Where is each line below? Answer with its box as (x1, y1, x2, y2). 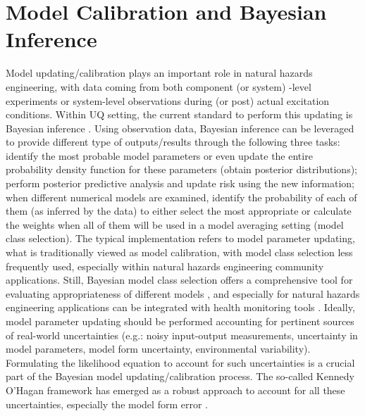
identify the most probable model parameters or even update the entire (6, 148, 313, 163)
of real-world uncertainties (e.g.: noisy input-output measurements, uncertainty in (6, 327, 358, 342)
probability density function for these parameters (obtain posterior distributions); (6, 162, 357, 177)
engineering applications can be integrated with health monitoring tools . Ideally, (6, 300, 355, 315)
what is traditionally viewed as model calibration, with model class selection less (6, 245, 353, 260)
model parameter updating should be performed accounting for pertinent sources (6, 314, 354, 328)
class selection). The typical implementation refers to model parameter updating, (6, 231, 355, 246)
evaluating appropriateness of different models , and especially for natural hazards (6, 286, 360, 301)
